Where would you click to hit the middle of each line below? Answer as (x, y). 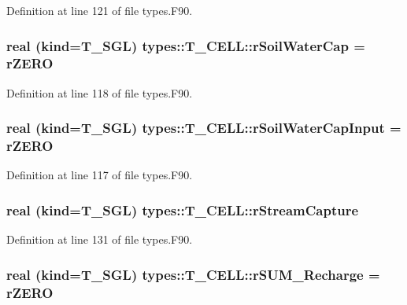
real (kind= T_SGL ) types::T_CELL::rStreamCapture (183, 209)
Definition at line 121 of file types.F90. (100, 10)
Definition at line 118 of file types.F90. (100, 92)
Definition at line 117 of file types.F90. (100, 175)
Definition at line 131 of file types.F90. (100, 239)
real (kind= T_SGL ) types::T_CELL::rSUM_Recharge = (193, 274)
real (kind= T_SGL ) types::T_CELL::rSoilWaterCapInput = (204, 128)
